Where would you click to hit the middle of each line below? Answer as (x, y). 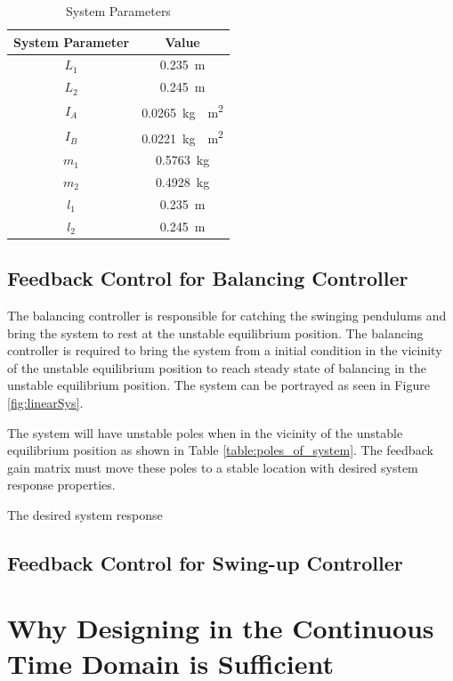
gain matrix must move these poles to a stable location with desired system (213, 467)
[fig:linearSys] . (45, 402)
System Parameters (118, 11)
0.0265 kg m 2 (182, 111)
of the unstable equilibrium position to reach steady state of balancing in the (217, 367)
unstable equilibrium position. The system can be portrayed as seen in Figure (218, 385)
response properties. (61, 485)
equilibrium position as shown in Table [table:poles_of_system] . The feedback (220, 450)
